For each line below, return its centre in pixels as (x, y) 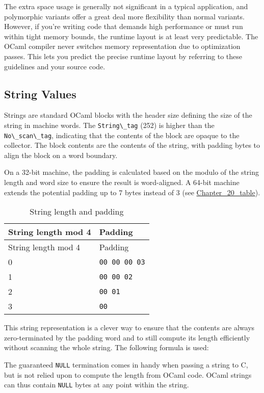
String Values (40, 94)
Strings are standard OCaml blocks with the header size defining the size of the (128, 115)
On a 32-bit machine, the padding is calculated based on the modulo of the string (132, 172)
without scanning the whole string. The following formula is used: (107, 347)
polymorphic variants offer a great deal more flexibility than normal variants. (124, 16)
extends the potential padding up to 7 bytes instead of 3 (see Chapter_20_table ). (132, 192)
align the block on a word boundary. (61, 155)
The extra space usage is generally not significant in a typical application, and (126, 6)
